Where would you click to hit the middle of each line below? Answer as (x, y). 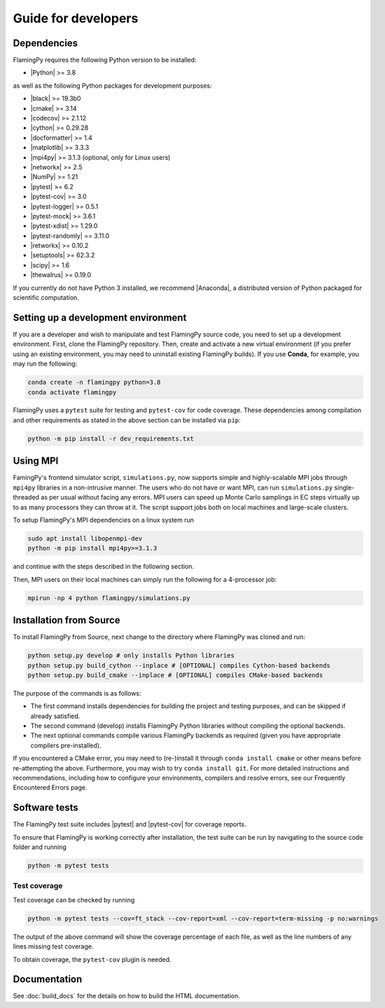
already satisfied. (55, 716)
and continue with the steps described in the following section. (104, 567)
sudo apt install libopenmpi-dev (85, 538)
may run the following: (45, 364)
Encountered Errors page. (50, 787)
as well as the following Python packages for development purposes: (113, 85)
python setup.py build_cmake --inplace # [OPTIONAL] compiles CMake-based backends (175, 675)
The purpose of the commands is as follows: (77, 693)
